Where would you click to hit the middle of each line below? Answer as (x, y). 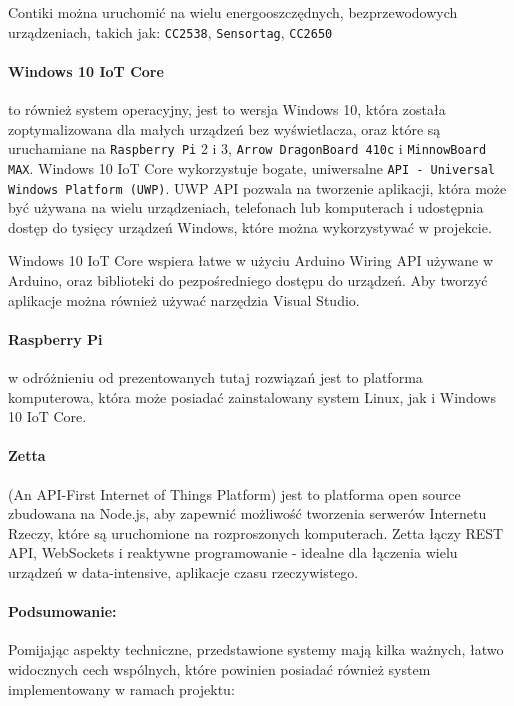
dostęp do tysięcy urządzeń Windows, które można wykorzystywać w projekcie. (250, 226)
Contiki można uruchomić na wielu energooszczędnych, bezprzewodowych (233, 12)
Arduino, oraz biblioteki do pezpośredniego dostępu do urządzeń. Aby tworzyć (248, 279)
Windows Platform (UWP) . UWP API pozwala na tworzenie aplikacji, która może (257, 187)
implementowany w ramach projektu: (121, 688)
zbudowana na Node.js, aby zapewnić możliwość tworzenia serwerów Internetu (247, 513)
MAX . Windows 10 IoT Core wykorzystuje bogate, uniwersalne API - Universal (251, 167)
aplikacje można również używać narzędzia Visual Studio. (184, 299)
